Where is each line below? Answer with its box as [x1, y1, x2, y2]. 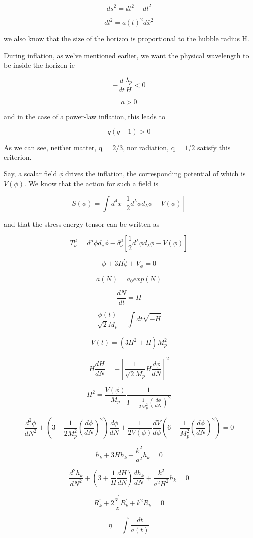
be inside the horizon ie [4, 60, 75, 70]
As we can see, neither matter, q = [4, 142, 110, 153]
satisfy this [197, 142, 231, 153]
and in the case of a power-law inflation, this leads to [4, 111, 165, 121]
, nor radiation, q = [123, 142, 183, 153]
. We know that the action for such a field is [24, 178, 159, 188]
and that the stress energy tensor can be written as [4, 218, 160, 229]
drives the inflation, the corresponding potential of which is [65, 168, 246, 179]
